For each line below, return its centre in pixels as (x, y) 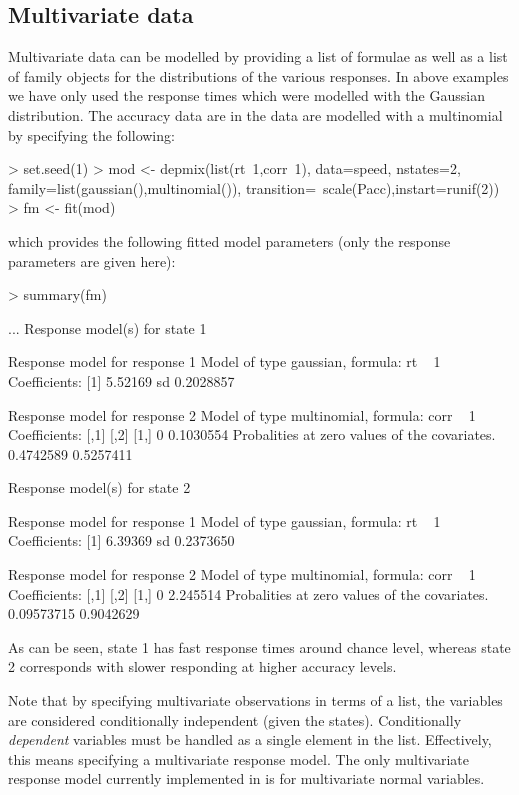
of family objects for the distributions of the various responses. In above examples (258, 75)
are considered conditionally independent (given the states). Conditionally (235, 719)
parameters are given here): (92, 260)
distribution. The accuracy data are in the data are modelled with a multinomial (255, 114)
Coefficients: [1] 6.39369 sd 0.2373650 (121, 540)
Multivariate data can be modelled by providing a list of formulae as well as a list (258, 56)
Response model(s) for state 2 (99, 487)
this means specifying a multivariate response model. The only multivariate (238, 758)
